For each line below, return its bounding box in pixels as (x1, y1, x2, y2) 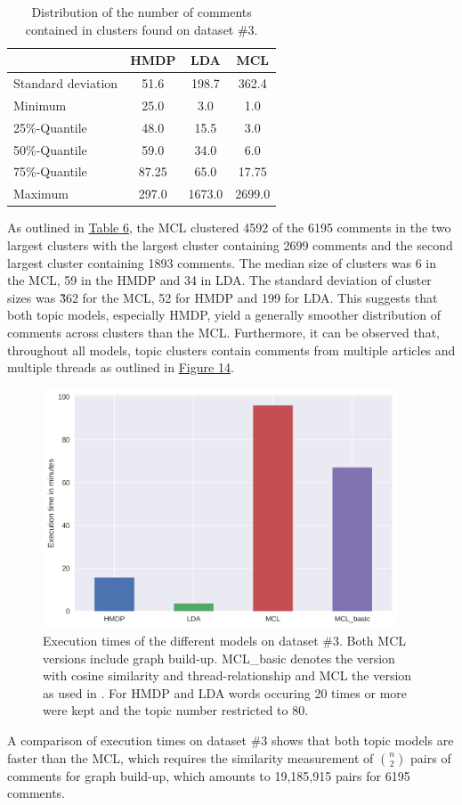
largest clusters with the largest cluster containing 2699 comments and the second (7, 235, 453, 254)
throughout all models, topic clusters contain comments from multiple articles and (7, 340, 456, 359)
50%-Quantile (13, 140, 87, 159)
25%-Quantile (13, 118, 87, 136)
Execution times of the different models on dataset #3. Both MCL (43, 631, 406, 650)
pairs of (410, 748, 451, 767)
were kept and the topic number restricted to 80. (43, 701, 309, 720)
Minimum (13, 95, 67, 114)
